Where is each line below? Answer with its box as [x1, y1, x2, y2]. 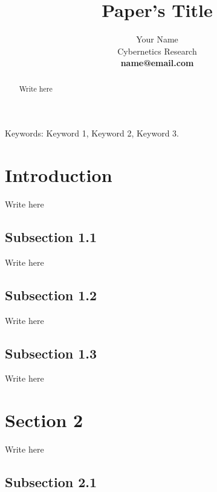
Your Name [136, 33, 178, 45]
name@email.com [120, 56, 194, 69]
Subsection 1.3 [5, 343, 97, 362]
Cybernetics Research [117, 44, 197, 57]
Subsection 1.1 [5, 227, 97, 246]
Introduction [5, 163, 112, 187]
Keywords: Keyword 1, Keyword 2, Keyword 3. [5, 127, 180, 140]
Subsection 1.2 [5, 285, 97, 304]
